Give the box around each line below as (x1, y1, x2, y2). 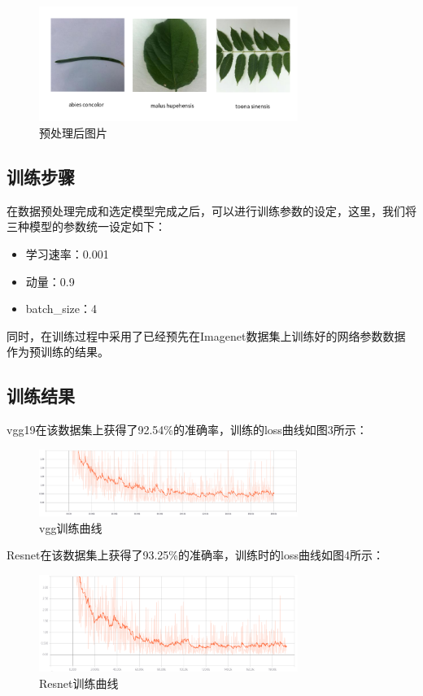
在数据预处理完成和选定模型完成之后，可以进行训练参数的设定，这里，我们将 (7, 202, 416, 219)
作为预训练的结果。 (7, 343, 109, 360)
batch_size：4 (25, 300, 97, 317)
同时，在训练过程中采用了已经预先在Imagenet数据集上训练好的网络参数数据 (7, 327, 406, 344)
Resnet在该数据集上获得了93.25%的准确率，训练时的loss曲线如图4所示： (7, 546, 384, 563)
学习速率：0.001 (25, 245, 109, 262)
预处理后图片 (39, 124, 107, 141)
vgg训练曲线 (39, 519, 102, 536)
